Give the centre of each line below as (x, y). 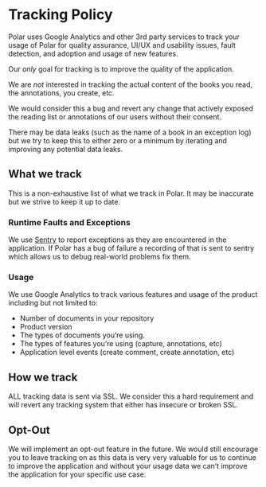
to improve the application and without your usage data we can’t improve (128, 466)
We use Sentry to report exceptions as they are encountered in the (117, 240)
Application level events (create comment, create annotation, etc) (127, 353)
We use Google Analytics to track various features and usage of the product (133, 294)
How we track (43, 377)
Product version (46, 327)
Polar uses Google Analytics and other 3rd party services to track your (124, 37)
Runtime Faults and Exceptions (70, 222)
